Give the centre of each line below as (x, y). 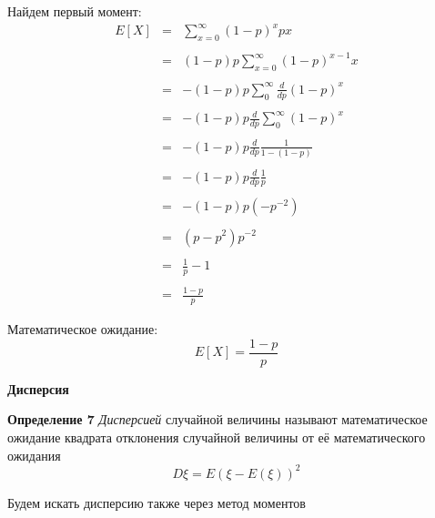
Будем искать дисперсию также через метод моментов (157, 502)
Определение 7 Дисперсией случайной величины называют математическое (217, 419)
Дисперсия (38, 388)
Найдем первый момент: (75, 11)
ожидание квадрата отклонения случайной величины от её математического (217, 437)
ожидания (34, 455)
